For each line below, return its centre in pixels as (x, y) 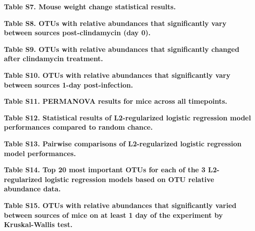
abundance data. (32, 189)
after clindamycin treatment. (53, 58)
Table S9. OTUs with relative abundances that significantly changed (122, 49)
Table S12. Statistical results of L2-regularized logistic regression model (127, 117)
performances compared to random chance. (78, 127)
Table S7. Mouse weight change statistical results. (90, 6)
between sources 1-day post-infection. (69, 84)
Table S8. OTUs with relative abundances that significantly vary (115, 23)
